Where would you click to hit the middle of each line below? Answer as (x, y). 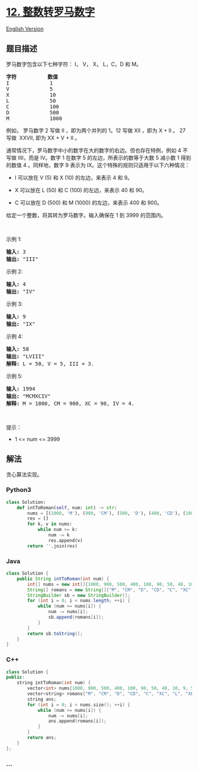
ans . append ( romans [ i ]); (77, 721)
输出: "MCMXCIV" (29, 396)
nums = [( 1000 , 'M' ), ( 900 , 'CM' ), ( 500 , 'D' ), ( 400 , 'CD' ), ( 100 (110, 513)
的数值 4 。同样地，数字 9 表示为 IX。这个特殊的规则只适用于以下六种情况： (98, 165)
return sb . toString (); (55, 634)
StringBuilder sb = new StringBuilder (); (79, 595)
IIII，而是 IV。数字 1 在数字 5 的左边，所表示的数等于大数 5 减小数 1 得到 (104, 157)
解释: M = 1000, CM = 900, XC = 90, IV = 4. (70, 403)
